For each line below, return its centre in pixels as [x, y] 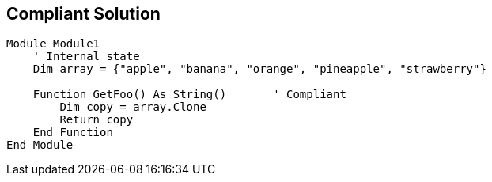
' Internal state [86, 57]
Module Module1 [53, 44]
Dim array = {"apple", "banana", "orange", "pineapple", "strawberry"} [259, 69]
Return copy [97, 120]
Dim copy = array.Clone [133, 107]
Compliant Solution [83, 14]
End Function [73, 133]
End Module [40, 145]
